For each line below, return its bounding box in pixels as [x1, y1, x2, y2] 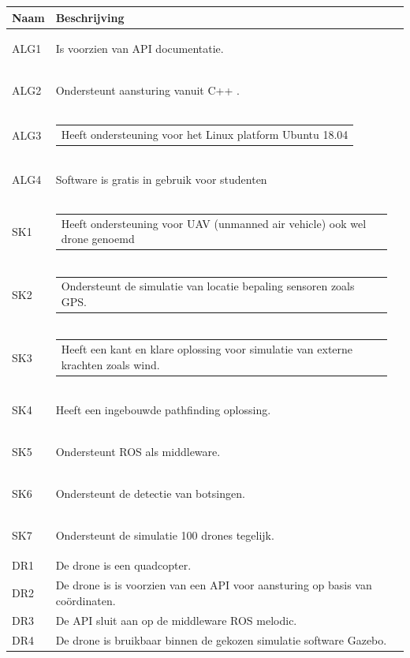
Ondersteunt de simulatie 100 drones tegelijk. [55, 526, 274, 543]
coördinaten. [55, 592, 116, 608]
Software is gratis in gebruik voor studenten [55, 171, 267, 188]
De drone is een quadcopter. [55, 557, 192, 574]
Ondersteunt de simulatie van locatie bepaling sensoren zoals [61, 278, 355, 294]
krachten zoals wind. [61, 356, 160, 372]
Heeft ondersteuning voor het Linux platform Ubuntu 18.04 [61, 125, 348, 142]
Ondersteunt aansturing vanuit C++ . [55, 82, 240, 99]
